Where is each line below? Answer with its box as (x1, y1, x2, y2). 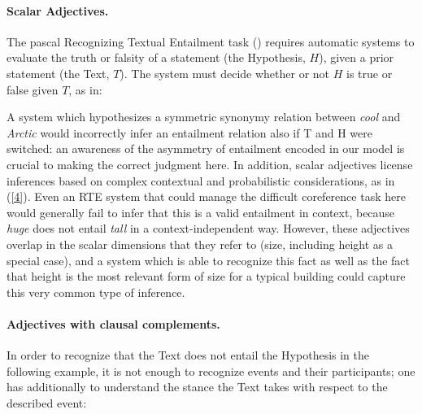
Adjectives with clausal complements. (7, 315, 220, 332)
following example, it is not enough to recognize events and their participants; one (7, 362, 415, 379)
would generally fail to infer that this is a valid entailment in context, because (7, 203, 395, 220)
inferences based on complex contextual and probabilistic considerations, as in (7, 172, 395, 189)
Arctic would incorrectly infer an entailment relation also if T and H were (7, 124, 372, 141)
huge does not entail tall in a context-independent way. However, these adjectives (7, 220, 410, 237)
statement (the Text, (7, 64, 110, 81)
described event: (7, 394, 87, 411)
